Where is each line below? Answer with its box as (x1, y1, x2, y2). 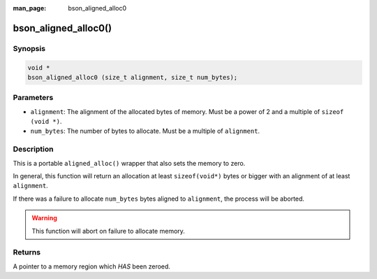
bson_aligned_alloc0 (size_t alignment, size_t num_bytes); (27, 73, 238, 81)
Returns (13, 248, 41, 257)
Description (13, 144, 54, 154)
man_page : (13, 4, 47, 12)
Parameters (13, 93, 54, 103)
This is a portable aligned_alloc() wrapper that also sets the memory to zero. (13, 159, 246, 167)
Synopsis (13, 43, 45, 53)
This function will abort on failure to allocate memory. (31, 227, 185, 235)
